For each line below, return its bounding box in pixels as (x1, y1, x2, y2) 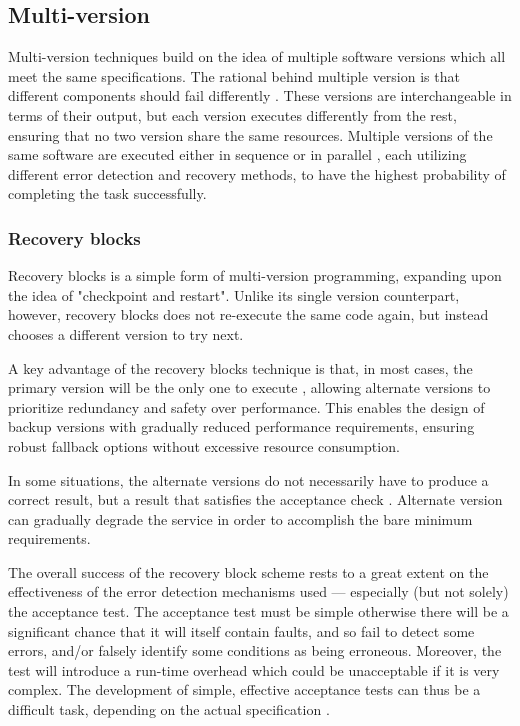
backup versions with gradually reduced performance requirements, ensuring (8, 416, 475, 437)
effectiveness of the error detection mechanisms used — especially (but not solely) (8, 581, 509, 602)
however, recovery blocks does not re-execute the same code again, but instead (8, 304, 489, 325)
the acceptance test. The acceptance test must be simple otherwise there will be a (8, 601, 509, 622)
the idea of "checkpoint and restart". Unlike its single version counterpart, (8, 284, 460, 305)
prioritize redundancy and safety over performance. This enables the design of (8, 396, 485, 417)
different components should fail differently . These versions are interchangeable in (8, 85, 512, 106)
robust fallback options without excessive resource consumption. (8, 435, 400, 456)
